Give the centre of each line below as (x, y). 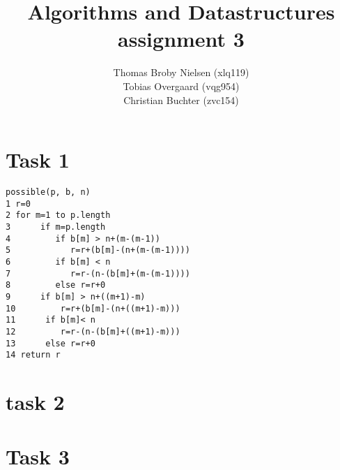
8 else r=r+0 (56, 285)
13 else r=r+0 (51, 343)
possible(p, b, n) (48, 192)
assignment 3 (181, 39)
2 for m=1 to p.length (58, 215)
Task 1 (38, 160)
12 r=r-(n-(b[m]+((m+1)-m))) (93, 331)
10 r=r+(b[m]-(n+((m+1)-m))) (93, 308)
